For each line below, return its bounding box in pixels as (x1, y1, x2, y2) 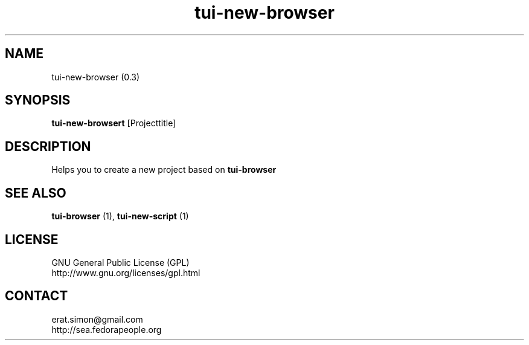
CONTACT (5, 288, 68, 304)
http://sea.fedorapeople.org (51, 324, 162, 335)
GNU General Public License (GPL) (51, 257, 190, 268)
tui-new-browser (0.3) (51, 71, 140, 82)
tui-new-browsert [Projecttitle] (51, 118, 176, 129)
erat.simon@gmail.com (51, 314, 143, 324)
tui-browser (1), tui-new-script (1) (51, 211, 189, 222)
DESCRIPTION (5, 138, 91, 154)
